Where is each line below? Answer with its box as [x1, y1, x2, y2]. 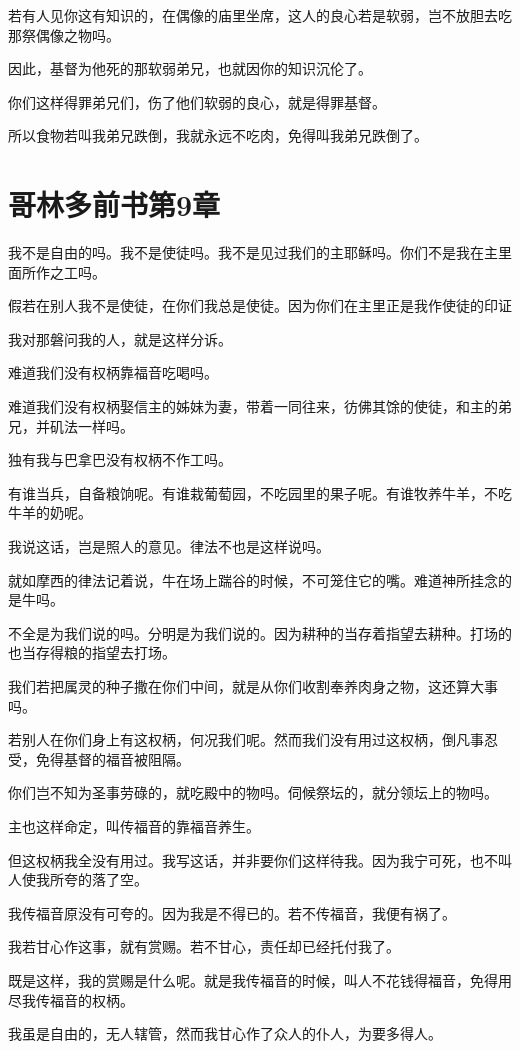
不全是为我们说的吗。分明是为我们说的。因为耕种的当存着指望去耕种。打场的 [8, 622, 512, 643]
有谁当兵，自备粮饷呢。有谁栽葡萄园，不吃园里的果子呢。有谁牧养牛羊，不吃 [8, 482, 512, 503]
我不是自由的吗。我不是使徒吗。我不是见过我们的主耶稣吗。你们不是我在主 [8, 242, 498, 263]
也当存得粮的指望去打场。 [8, 642, 176, 663]
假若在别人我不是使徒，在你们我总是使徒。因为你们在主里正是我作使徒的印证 [8, 295, 512, 316]
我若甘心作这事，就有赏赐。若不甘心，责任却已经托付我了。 [8, 936, 400, 957]
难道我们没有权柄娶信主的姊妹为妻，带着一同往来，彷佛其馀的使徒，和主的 [8, 396, 498, 417]
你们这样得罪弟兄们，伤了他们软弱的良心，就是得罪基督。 [8, 91, 386, 112]
